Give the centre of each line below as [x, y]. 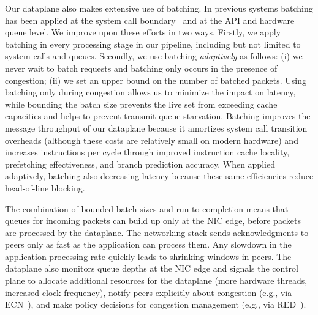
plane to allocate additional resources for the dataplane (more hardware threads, [156, 280]
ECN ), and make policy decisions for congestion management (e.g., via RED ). [156, 304]
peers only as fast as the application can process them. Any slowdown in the [148, 244]
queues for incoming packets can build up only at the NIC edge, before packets [153, 220]
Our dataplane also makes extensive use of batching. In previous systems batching [159, 8]
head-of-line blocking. [45, 187]
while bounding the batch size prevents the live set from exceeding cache [141, 104]
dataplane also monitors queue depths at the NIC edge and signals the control [152, 268]
